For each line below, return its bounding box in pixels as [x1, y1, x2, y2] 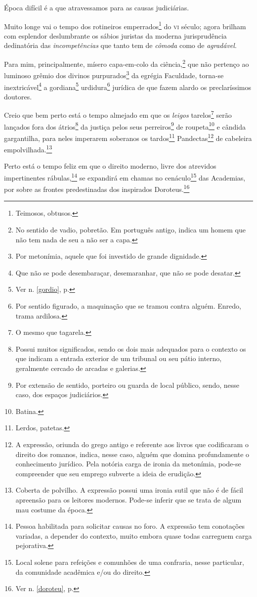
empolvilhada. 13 [4, 143, 52, 154]
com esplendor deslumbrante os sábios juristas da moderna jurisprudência [4, 30, 227, 41]
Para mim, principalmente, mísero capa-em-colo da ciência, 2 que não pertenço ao [4, 57, 249, 69]
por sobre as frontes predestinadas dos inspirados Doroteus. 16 [4, 183, 190, 194]
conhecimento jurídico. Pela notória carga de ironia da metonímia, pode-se [15, 459, 241, 469]
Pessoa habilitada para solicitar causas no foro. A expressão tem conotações [15, 521, 245, 531]
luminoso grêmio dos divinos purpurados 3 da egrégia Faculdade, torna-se [4, 69, 224, 80]
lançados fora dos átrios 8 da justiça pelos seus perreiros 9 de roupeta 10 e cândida [4, 120, 246, 132]
